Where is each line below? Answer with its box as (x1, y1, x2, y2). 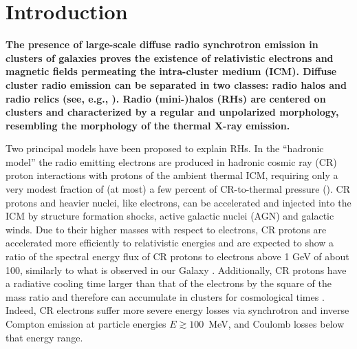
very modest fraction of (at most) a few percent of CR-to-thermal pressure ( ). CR (6, 182, 350, 196)
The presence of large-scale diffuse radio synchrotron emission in (6, 37, 318, 52)
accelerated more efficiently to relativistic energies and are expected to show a (6, 235, 334, 250)
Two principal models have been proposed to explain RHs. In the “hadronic (6, 141, 324, 156)
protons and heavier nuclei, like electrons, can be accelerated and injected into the (6, 195, 351, 209)
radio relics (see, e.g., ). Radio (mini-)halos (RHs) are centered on (6, 91, 326, 105)
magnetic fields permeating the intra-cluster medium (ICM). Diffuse (6, 64, 337, 78)
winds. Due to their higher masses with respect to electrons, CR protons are (6, 222, 327, 236)
